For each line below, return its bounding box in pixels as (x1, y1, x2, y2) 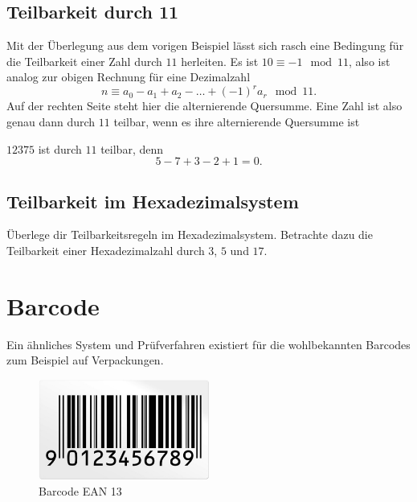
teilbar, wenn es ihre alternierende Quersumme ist (113, 113, 360, 130)
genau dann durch (6, 113, 96, 130)
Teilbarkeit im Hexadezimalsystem (6, 188, 299, 213)
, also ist (348, 52, 390, 69)
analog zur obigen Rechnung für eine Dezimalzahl (6, 68, 251, 85)
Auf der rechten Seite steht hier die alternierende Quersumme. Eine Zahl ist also (6, 97, 403, 114)
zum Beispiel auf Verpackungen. (6, 352, 164, 368)
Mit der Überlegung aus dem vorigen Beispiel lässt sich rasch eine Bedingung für (6, 37, 404, 54)
